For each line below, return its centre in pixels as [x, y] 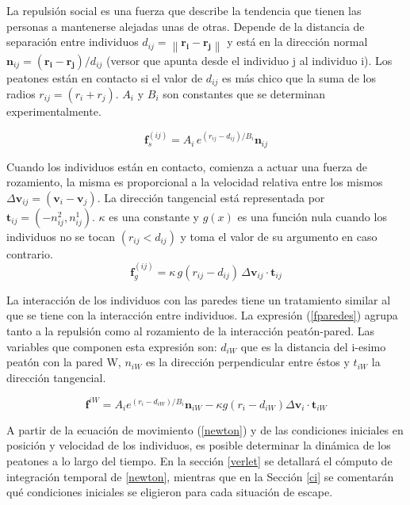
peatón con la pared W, [64, 362]
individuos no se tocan [61, 236]
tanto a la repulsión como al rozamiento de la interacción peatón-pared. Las [191, 330]
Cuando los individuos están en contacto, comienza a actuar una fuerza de [187, 166]
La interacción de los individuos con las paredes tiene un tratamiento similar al [199, 299]
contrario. [30, 253]
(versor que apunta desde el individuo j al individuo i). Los [249, 60]
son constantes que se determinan [244, 93]
